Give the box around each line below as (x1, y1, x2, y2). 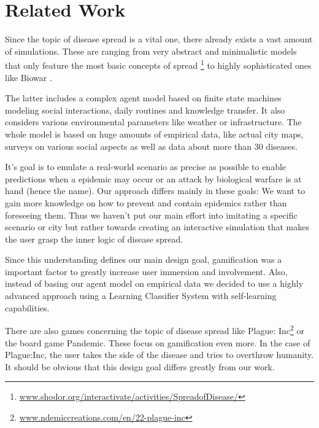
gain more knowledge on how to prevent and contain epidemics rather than (5, 196, 287, 209)
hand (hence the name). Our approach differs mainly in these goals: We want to (5, 184, 306, 197)
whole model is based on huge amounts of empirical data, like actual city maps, (5, 127, 304, 140)
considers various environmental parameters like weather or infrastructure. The (5, 115, 302, 128)
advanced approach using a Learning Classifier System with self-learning (5, 289, 277, 302)
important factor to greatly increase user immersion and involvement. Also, (5, 265, 288, 278)
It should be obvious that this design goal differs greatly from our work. (5, 360, 275, 373)
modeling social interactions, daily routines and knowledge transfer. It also (5, 103, 285, 116)
